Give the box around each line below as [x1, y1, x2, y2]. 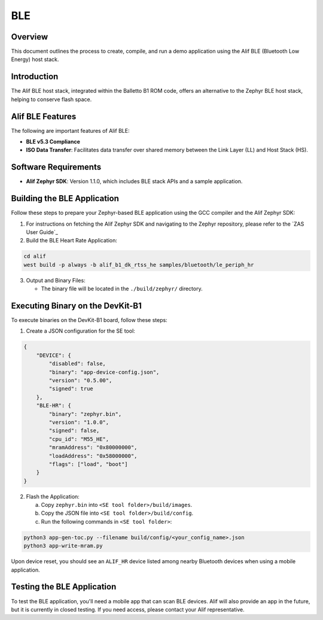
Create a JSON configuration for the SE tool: [26, 327, 136, 335]
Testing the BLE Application [11, 582, 117, 592]
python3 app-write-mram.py [23, 542, 103, 549]
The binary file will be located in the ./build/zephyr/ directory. [41, 285, 203, 293]
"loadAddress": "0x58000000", [48, 452, 138, 459]
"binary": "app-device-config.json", [48, 369, 160, 375]
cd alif [23, 253, 46, 260]
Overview [11, 32, 48, 42]
